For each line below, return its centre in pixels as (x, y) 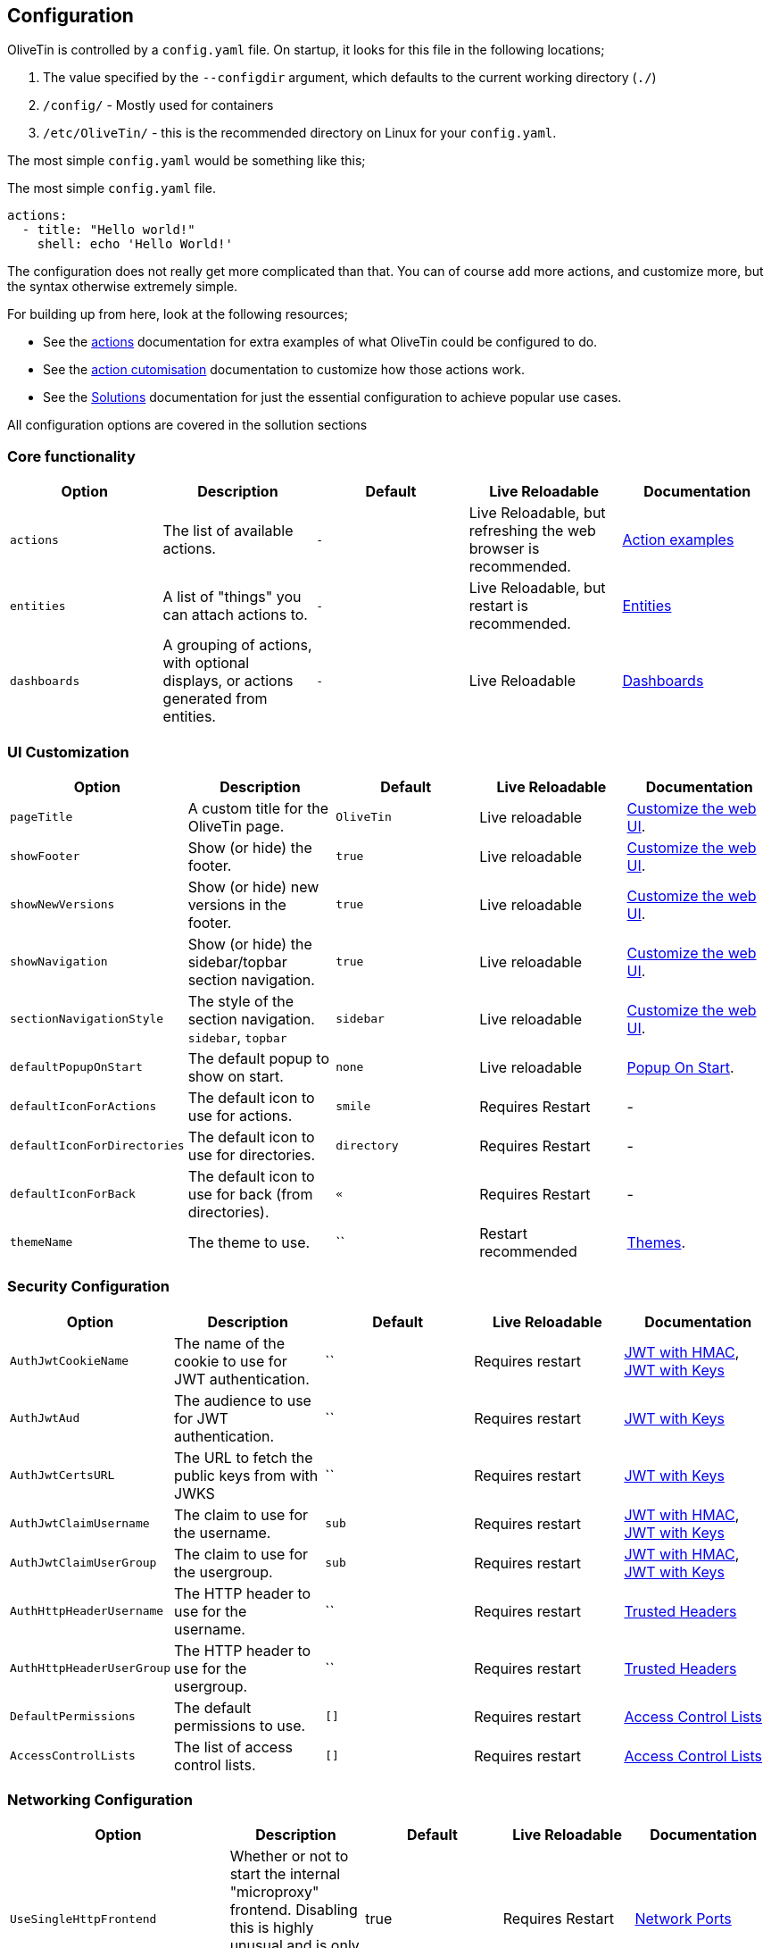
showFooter (45, 857)
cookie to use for (231, 1361)
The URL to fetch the (244, 1457)
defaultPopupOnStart (76, 1067)
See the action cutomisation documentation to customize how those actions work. (284, 370)
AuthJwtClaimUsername (80, 1524)
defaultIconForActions (83, 1107)
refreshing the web (532, 531)
